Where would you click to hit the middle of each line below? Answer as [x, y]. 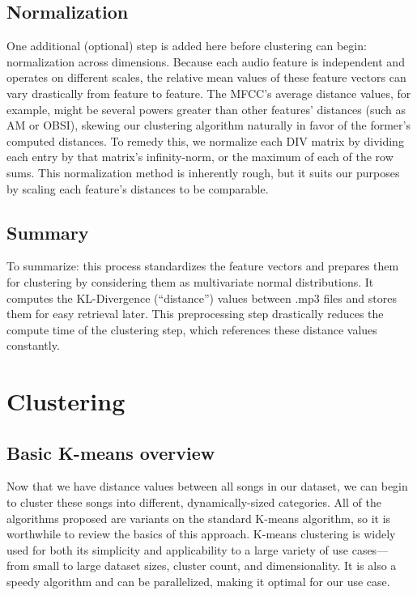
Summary [48, 232]
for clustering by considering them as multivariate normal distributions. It [190, 281]
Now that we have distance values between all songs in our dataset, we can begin [207, 486]
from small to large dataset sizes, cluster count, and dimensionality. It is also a [202, 565]
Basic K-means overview [111, 452]
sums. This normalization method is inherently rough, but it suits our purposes [203, 172]
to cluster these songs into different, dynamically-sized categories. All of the [194, 502]
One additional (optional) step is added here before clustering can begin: [187, 46]
